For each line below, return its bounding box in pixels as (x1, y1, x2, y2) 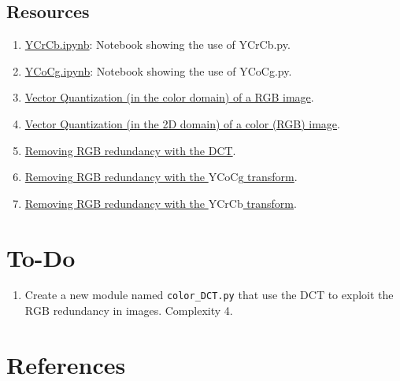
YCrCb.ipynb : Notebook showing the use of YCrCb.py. (24, 36, 291, 53)
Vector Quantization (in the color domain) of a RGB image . (24, 89, 314, 105)
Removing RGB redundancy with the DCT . (24, 142, 236, 158)
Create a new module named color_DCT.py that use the (24, 287, 297, 303)
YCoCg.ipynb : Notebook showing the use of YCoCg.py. (24, 62, 292, 79)
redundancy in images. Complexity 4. (53, 302, 233, 319)
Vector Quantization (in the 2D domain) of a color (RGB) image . (24, 115, 340, 131)
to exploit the (328, 287, 394, 303)
